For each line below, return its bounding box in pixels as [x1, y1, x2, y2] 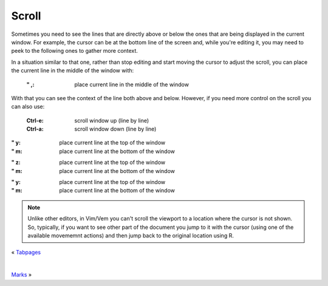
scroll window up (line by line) [74, 117, 149, 124]
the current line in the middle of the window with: [11, 67, 134, 74]
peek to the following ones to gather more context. [11, 47, 138, 55]
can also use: [11, 103, 45, 111]
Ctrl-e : [26, 117, 44, 124]
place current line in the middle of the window [74, 81, 190, 88]
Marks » [11, 271, 32, 279]
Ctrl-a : [26, 125, 44, 133]
